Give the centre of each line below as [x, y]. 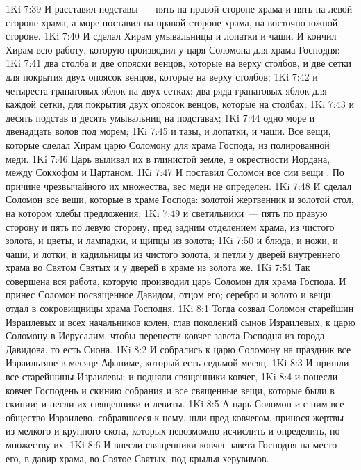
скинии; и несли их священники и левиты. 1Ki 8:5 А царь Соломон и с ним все [175, 404]
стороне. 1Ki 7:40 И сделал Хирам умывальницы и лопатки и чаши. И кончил [171, 36]
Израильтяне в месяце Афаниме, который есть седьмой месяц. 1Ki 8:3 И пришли [177, 363]
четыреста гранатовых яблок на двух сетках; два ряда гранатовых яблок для [166, 90]
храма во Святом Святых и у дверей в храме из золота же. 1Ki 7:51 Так [158, 267]
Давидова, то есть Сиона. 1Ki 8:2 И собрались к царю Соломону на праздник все [178, 349]
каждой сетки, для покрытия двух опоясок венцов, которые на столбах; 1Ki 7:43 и [180, 104]
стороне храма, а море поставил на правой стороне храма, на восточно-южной [172, 22]
